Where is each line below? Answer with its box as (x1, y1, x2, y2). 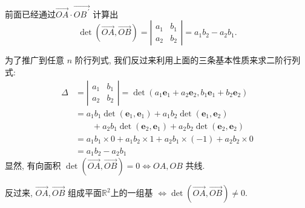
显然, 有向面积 (5, 159, 61, 172)
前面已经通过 (5, 7, 56, 20)
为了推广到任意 (5, 54, 64, 66)
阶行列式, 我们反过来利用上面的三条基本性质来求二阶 (74, 54, 284, 66)
